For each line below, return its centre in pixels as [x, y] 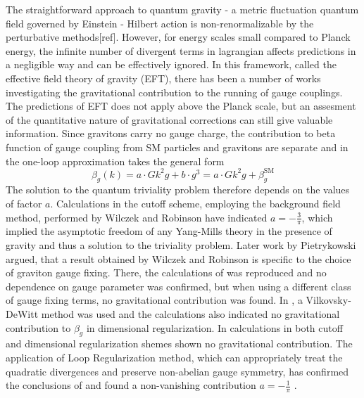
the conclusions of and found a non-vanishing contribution [131, 385]
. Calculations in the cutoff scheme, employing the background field [195, 204]
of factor [24, 204]
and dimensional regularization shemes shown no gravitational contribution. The [179, 344]
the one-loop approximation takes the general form [115, 161]
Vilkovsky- [328, 300]
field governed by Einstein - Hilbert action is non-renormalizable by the [160, 23]
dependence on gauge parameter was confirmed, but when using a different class [178, 286]
